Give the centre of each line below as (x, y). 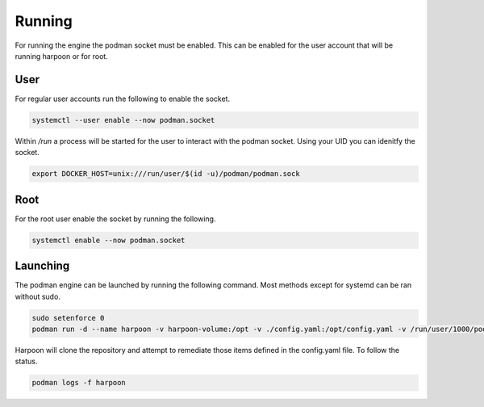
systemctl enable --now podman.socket (108, 240)
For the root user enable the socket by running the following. (115, 219)
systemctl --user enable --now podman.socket (123, 120)
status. (26, 361)
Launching (42, 266)
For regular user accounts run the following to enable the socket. (122, 99)
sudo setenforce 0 (68, 318)
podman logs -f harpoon (79, 383)
